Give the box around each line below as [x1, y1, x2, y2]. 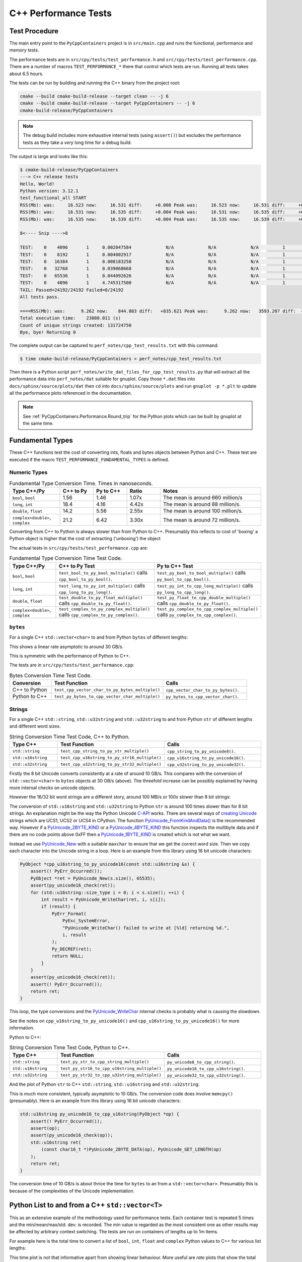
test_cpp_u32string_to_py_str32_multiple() [60, 761, 162, 767]
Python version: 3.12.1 [20, 188, 79, 194]
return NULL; [51, 953, 84, 959]
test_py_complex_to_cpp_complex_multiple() [157, 606, 259, 612]
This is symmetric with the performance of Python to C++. [9, 653, 130, 659]
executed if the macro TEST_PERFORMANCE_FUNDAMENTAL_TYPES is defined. [9, 456, 170, 462]
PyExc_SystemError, [62, 918, 111, 924]
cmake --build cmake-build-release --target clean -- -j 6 [20, 93, 169, 99]
